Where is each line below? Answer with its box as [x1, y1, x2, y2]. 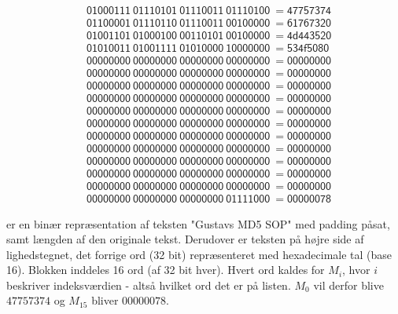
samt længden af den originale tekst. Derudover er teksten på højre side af [6, 231, 364, 247]
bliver [91, 292, 119, 309]
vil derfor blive [313, 276, 384, 293]
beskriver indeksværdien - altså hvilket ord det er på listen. [6, 276, 291, 293]
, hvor [342, 261, 370, 278]
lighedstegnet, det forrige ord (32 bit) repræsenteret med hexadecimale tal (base [6, 246, 392, 262]
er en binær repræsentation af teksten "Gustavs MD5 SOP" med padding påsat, [6, 215, 390, 232]
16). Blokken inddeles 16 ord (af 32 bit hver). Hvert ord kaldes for [6, 261, 325, 278]
